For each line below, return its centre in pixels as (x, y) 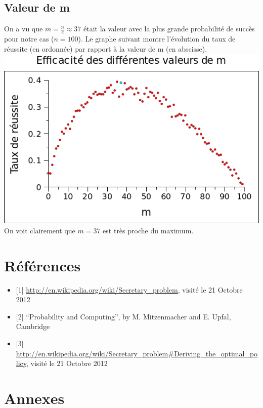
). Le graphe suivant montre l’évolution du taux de (157, 39)
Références (42, 265)
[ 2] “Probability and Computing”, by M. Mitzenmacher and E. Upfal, (123, 316)
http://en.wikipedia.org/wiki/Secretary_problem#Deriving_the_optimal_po (137, 353)
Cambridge (33, 326)
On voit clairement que (40, 230)
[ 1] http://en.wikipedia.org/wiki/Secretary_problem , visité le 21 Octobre (129, 289)
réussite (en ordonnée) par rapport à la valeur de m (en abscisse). (106, 48)
